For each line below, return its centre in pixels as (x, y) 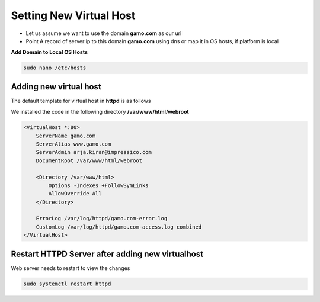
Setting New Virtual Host (73, 15)
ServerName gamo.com (66, 136)
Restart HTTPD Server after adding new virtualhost (107, 254)
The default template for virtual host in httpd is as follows (81, 101)
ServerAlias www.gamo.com (73, 144)
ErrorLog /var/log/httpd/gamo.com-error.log (102, 219)
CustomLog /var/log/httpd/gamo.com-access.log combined (119, 227)
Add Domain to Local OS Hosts (49, 52)
